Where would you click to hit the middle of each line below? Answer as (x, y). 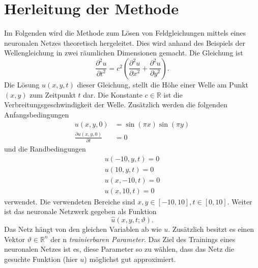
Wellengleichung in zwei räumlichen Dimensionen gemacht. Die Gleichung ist (124, 53)
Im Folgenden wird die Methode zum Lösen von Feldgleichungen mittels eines (125, 33)
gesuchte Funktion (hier (41, 259)
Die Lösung (22, 84)
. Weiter (240, 201)
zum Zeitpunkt (53, 94)
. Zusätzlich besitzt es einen (211, 229)
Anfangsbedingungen (37, 114)
